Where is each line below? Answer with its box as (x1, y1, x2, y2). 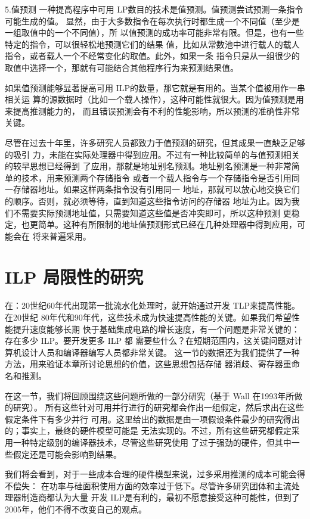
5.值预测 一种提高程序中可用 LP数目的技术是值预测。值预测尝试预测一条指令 (5, 3, 303, 15)
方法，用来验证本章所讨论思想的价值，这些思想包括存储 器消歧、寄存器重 (5, 358, 292, 370)
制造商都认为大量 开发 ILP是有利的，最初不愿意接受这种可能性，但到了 (21, 491, 300, 504)
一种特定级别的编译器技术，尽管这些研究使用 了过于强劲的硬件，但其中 (13, 436, 292, 448)
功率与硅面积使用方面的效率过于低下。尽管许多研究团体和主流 (49, 479, 292, 492)
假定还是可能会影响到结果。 (13, 447, 122, 460)
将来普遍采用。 (32, 229, 91, 242)
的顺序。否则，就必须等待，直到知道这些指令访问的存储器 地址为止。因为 (5, 194, 292, 207)
